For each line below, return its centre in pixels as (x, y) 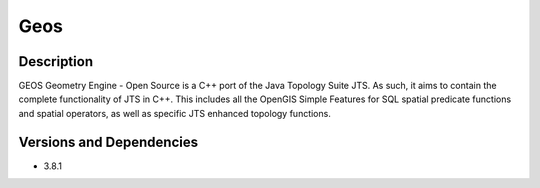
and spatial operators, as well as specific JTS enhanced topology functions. (175, 113)
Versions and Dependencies (108, 141)
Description (56, 61)
